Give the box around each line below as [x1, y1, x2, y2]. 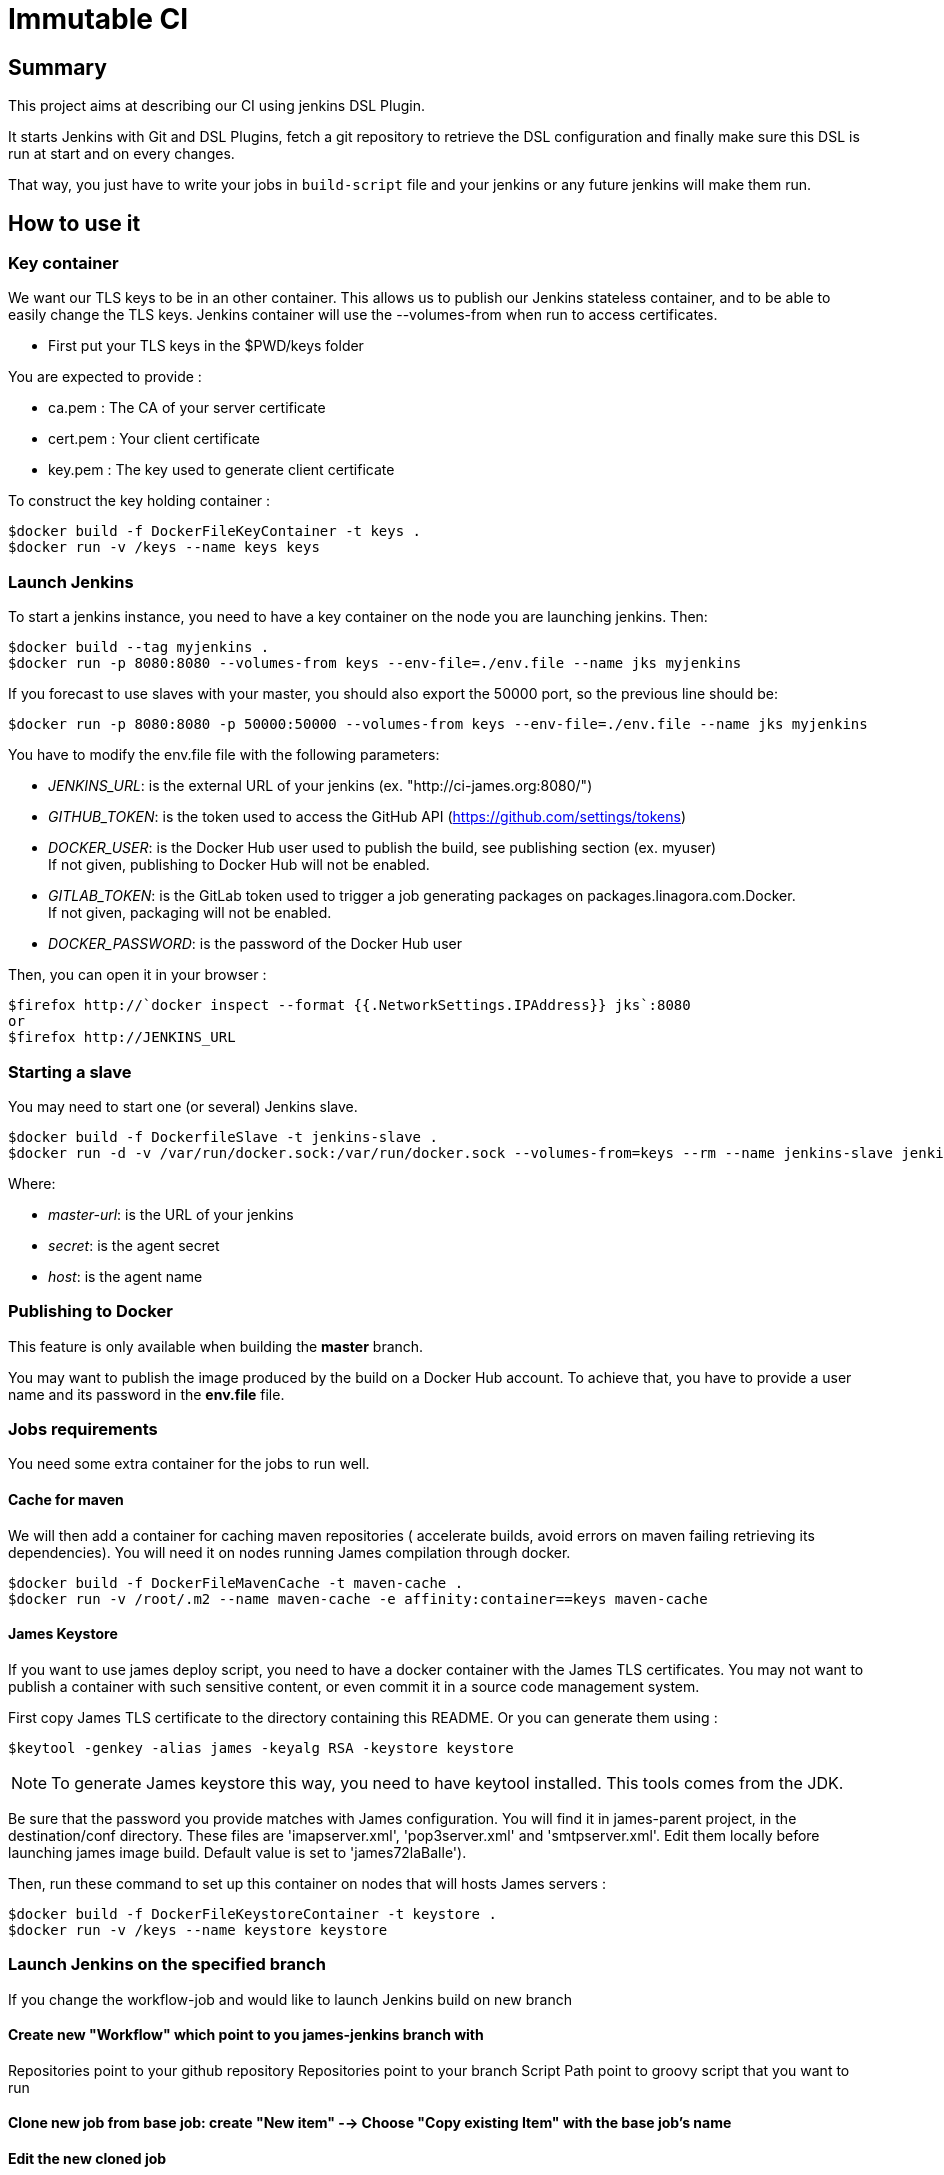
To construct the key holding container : [8, 492, 271, 510]
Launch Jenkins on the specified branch [8, 1954, 326, 1975]
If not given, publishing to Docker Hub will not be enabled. [48, 856, 430, 874]
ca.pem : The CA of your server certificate [48, 399, 326, 417]
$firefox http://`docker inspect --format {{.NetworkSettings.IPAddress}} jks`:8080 [8, 997, 691, 1014]
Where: [8, 1174, 56, 1192]
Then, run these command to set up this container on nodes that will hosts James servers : [8, 1874, 606, 1892]
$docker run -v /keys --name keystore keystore [8, 1921, 388, 1938]
